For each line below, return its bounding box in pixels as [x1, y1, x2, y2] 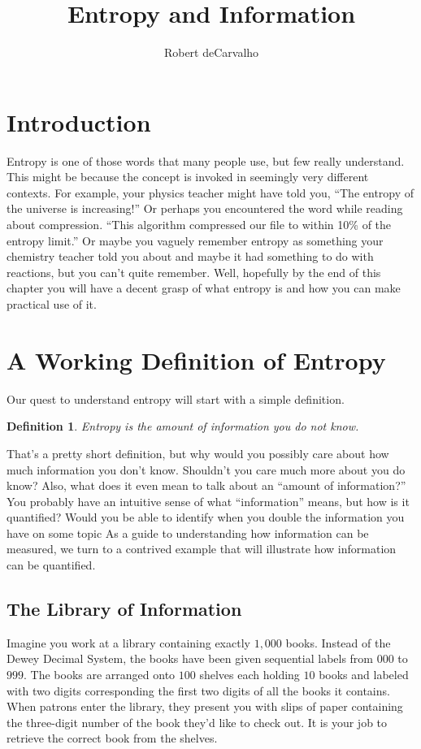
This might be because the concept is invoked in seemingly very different [7, 168, 369, 185]
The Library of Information [7, 596, 242, 621]
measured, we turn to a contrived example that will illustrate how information [7, 540, 397, 557]
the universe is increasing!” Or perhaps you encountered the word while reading [7, 200, 403, 217]
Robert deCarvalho [163, 44, 259, 61]
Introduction [7, 105, 151, 138]
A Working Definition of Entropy [7, 343, 386, 376]
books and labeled [319, 666, 409, 683]
